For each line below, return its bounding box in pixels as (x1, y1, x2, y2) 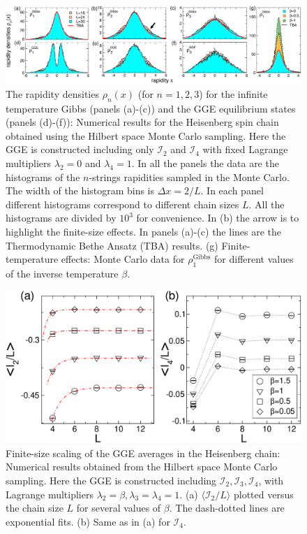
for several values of (76, 500, 161, 515)
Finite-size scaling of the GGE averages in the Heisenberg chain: (6, 445, 280, 460)
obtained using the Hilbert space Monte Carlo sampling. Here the (6, 128, 286, 143)
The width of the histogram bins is (6, 183, 154, 198)
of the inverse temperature (6, 266, 119, 280)
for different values (214, 252, 294, 266)
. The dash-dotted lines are (169, 500, 285, 515)
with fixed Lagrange (202, 142, 288, 157)
